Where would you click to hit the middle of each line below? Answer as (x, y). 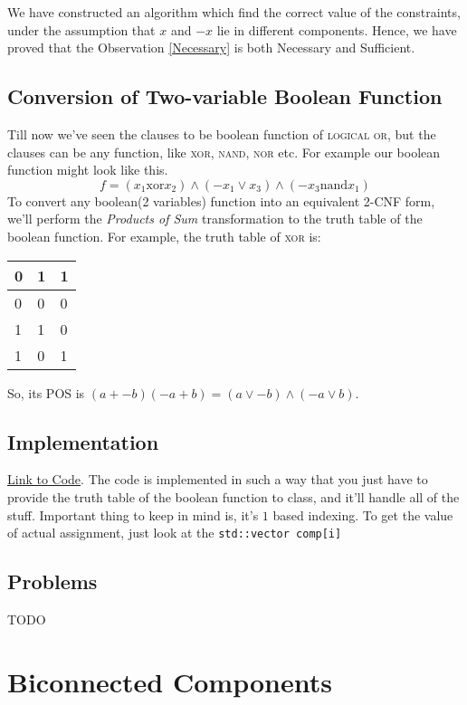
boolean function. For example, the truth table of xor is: (164, 236)
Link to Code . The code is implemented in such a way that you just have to (218, 479)
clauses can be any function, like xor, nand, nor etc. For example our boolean (224, 152)
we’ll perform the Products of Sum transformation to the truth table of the (215, 219)
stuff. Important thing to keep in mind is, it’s (133, 514)
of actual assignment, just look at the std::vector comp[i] (175, 533)
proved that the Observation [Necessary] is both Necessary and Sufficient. (211, 48)
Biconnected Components (170, 681)
